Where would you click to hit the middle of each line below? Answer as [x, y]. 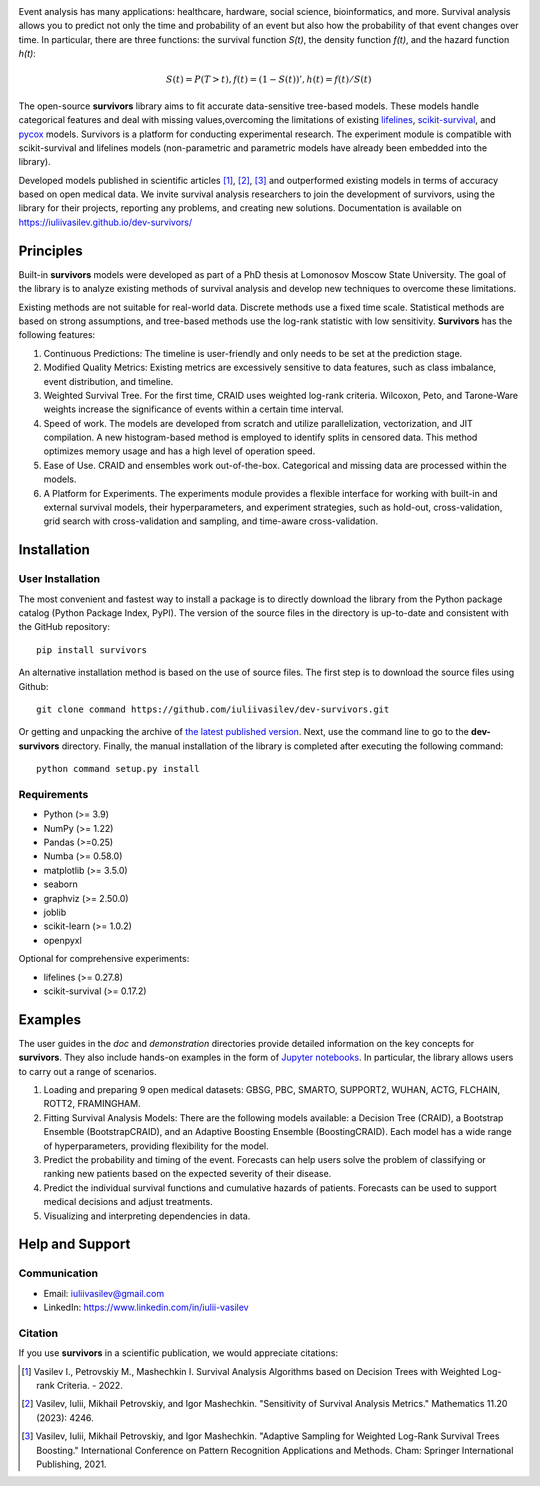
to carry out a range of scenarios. [87, 1071]
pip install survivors [92, 649]
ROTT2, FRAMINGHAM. [92, 1104]
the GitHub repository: [64, 627]
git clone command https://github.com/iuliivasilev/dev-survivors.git [213, 709]
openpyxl [62, 940]
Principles [51, 250]
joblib [55, 912]
